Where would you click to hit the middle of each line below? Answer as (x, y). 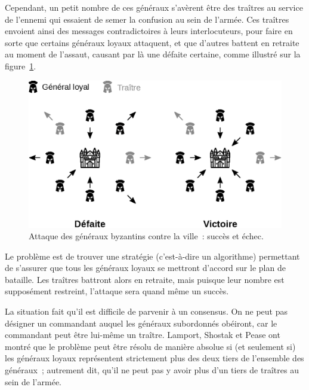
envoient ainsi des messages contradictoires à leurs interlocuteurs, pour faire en (149, 31)
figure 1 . (21, 65)
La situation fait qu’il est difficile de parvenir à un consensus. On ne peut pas (146, 311)
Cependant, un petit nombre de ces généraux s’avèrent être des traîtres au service (154, 7)
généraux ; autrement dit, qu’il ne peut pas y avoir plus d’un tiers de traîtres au (152, 370)
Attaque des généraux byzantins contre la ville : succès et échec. (146, 236)
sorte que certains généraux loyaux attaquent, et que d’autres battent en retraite (152, 42)
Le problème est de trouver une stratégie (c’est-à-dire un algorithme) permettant (152, 256)
